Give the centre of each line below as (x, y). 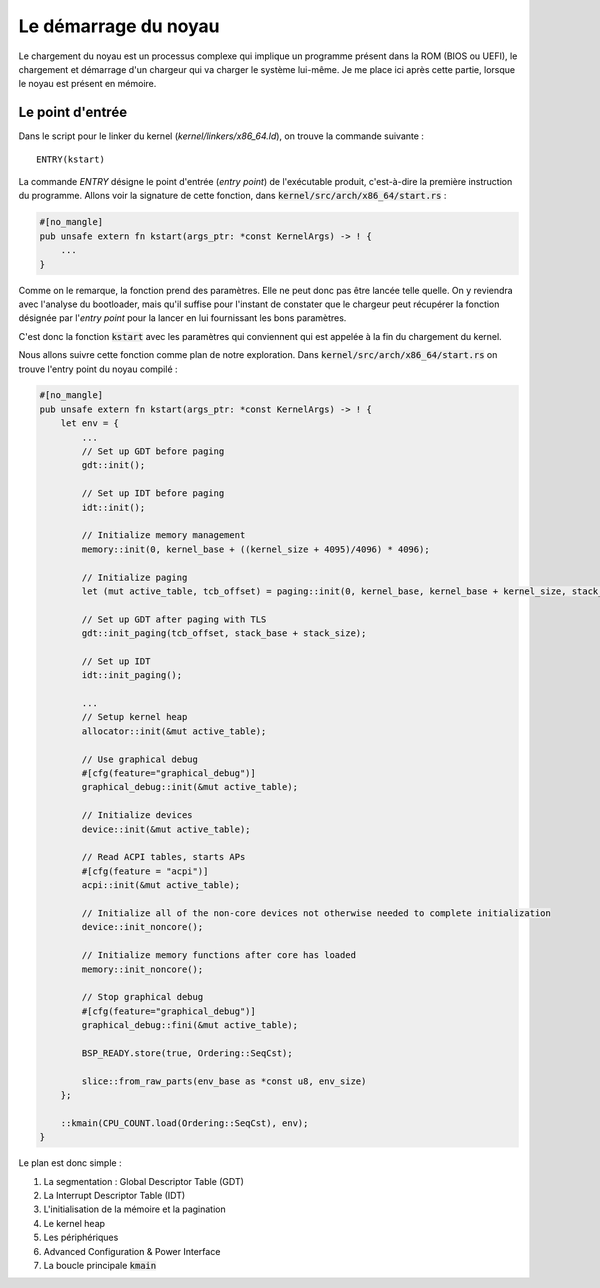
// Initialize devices (137, 815)
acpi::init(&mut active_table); (160, 885)
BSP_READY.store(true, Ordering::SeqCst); (187, 1053)
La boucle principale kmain (100, 1265)
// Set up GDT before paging (153, 451)
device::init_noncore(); (142, 927)
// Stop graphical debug (142, 997)
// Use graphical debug (140, 759)
